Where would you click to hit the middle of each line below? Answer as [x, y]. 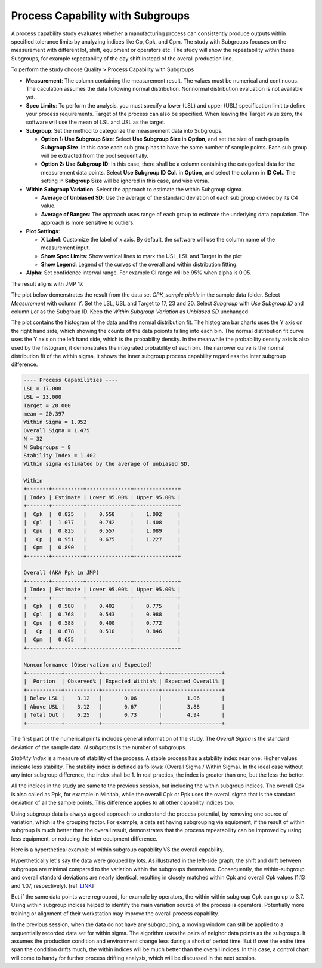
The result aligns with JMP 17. [47, 283]
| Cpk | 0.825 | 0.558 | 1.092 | [102, 514]
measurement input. [66, 248]
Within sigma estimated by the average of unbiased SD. [107, 464]
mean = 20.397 [44, 413]
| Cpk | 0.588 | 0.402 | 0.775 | [102, 606]
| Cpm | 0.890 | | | [102, 548]
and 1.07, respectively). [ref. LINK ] [52, 885]
